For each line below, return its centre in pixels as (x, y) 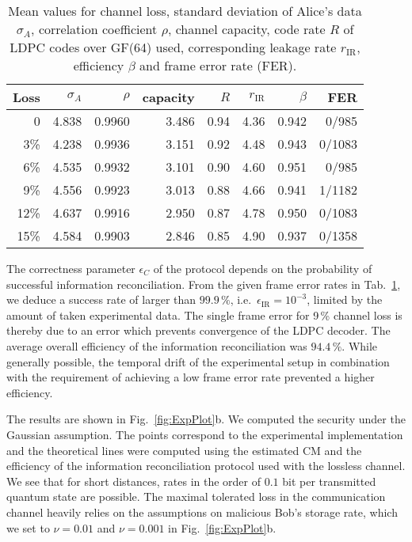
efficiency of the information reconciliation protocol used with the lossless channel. (206, 466)
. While (360, 345)
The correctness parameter (71, 268)
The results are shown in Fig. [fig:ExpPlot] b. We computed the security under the (206, 419)
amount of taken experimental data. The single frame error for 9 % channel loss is (204, 315)
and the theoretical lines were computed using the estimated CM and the (184, 450)
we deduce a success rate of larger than (101, 299)
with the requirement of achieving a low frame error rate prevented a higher (191, 377)
